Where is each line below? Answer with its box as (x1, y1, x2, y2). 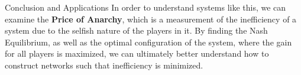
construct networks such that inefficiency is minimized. (5, 58, 203, 71)
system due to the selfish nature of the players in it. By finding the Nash (5, 24, 268, 37)
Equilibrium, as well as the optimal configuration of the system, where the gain (5, 35, 292, 48)
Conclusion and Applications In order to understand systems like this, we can (5, 1, 286, 13)
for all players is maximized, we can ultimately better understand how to (5, 47, 269, 60)
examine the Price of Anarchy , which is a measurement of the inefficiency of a (5, 12, 297, 25)
